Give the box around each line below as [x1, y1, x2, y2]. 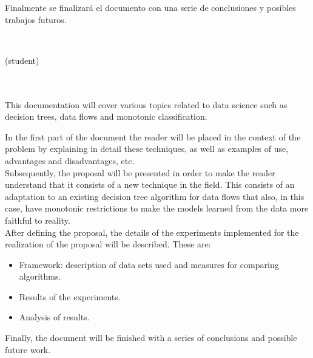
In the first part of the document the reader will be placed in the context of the [5, 130, 301, 143]
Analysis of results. [19, 311, 90, 323]
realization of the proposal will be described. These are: [5, 238, 211, 250]
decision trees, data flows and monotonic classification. [5, 110, 207, 123]
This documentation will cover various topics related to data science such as [5, 98, 288, 111]
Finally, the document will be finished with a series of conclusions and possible [5, 331, 297, 344]
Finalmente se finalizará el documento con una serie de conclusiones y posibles [5, 1, 296, 13]
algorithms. [19, 270, 61, 283]
